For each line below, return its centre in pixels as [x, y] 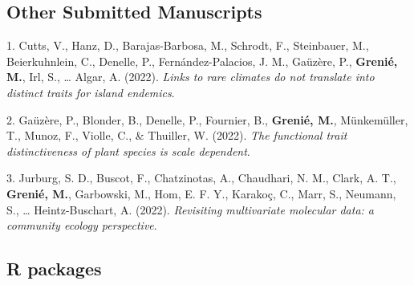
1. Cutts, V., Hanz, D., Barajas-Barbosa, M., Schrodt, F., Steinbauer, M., [188, 45]
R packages [54, 269]
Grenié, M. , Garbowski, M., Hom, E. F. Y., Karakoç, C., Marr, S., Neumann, [201, 193]
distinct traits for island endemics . [91, 92]
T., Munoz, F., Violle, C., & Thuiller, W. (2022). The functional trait [177, 135]
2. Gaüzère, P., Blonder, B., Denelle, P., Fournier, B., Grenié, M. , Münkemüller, [207, 119]
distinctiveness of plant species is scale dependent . [128, 151]
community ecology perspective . [82, 225]
